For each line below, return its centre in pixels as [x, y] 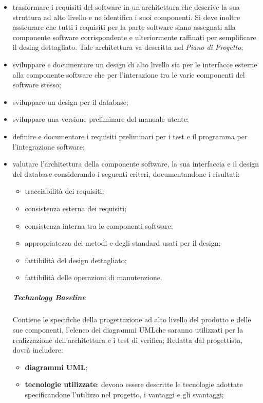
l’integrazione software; [49, 146]
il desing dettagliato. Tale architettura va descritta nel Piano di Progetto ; [128, 47]
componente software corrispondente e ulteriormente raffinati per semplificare [134, 37]
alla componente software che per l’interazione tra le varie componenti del [129, 74]
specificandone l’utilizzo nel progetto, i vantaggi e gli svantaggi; [124, 394]
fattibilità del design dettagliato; [76, 260]
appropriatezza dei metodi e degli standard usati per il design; [123, 243]
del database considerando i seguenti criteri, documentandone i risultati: [126, 173]
